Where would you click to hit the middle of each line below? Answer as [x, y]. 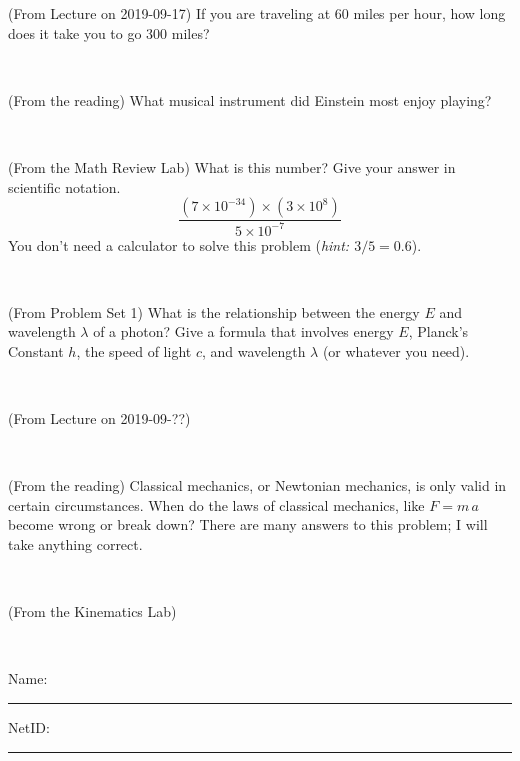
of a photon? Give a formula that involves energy [243, 331]
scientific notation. [64, 186]
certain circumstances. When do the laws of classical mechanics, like [216, 504]
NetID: [29, 727]
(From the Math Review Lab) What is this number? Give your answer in [232, 166]
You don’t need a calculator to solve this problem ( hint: [179, 244]
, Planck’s [438, 331]
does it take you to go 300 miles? [109, 32]
